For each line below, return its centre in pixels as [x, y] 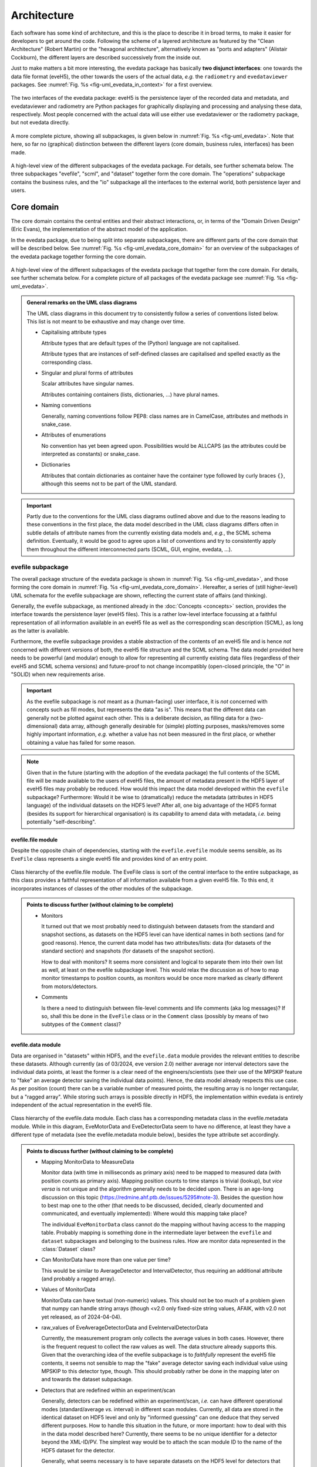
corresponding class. [67, 362]
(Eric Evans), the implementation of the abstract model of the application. [99, 229]
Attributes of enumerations [74, 435]
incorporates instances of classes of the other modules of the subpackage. [102, 888]
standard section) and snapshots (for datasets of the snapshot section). [128, 951]
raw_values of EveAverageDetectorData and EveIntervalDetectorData [125, 1328]
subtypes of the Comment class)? [81, 1025]
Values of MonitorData [68, 1289]
